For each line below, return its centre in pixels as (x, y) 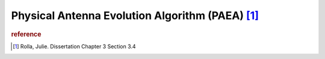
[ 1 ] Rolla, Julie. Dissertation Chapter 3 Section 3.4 (74, 46)
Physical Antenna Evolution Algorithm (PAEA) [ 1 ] (135, 15)
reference (26, 34)
